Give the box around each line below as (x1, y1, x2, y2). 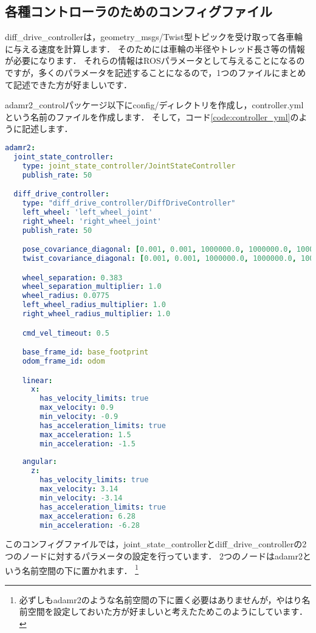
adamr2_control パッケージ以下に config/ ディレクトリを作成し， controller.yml (5, 99, 304, 111)
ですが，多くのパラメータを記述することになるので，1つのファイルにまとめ (5, 66, 306, 78)
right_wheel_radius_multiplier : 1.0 (22, 310, 171, 319)
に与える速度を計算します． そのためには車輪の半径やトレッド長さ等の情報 (5, 42, 305, 55)
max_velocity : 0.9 (39, 403, 114, 412)
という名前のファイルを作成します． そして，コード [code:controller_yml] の (5, 110, 299, 123)
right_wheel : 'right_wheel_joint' (22, 216, 162, 226)
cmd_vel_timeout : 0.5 (22, 328, 109, 337)
